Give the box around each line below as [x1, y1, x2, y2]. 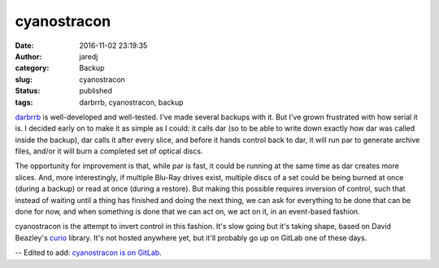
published [79, 86, 113, 96]
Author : [15, 51, 42, 61]
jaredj [79, 51, 98, 61]
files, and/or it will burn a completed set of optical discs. [15, 146, 203, 156]
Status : [15, 86, 41, 96]
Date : [15, 41, 34, 50]
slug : [15, 74, 33, 84]
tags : [15, 97, 33, 107]
